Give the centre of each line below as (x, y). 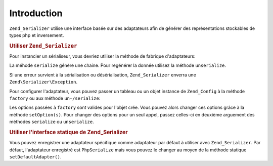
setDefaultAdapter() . (35, 156)
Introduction (36, 13)
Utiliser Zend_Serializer (43, 46)
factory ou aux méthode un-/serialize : (55, 98)
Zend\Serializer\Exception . (43, 82)
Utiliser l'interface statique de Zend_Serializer (69, 132)
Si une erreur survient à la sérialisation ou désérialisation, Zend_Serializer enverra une (103, 75)
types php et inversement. (37, 35)
